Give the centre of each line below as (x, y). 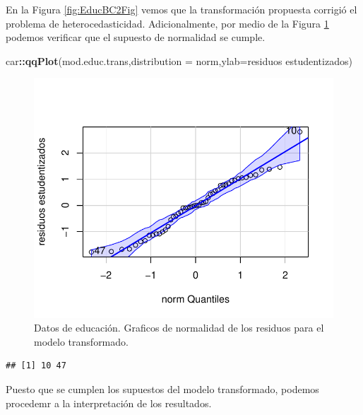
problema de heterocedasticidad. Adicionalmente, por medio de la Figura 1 (167, 23)
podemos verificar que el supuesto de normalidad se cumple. (136, 37)
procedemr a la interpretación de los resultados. (109, 403)
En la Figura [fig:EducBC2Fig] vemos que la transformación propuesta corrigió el (181, 9)
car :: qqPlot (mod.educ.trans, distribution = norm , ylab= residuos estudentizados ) (179, 60)
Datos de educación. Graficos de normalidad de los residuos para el (179, 328)
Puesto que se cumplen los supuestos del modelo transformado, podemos (162, 388)
